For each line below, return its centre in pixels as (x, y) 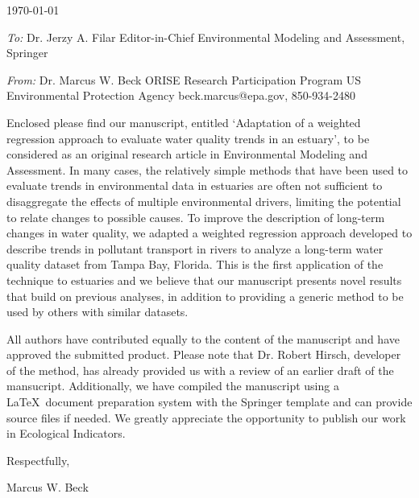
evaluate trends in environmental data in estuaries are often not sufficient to (195, 185)
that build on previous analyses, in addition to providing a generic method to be (205, 296)
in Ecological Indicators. (66, 433)
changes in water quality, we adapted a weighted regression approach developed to (209, 233)
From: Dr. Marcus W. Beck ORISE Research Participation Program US (184, 79)
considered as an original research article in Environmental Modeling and (187, 154)
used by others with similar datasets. (97, 312)
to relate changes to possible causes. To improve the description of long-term (196, 217)
